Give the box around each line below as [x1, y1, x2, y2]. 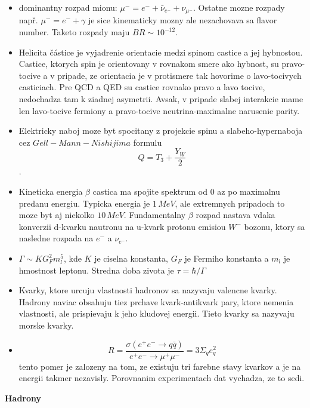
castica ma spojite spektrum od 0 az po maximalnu [92, 185, 280, 198]
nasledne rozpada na [18, 232, 94, 244]
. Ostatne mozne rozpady [193, 1, 285, 13]
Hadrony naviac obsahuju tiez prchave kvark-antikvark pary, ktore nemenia [18, 295, 294, 308]
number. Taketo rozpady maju [18, 26, 130, 38]
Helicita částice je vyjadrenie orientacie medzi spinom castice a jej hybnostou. [18, 45, 303, 58]
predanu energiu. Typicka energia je [18, 197, 150, 209]
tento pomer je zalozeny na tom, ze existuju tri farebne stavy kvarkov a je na [18, 360, 301, 372]
